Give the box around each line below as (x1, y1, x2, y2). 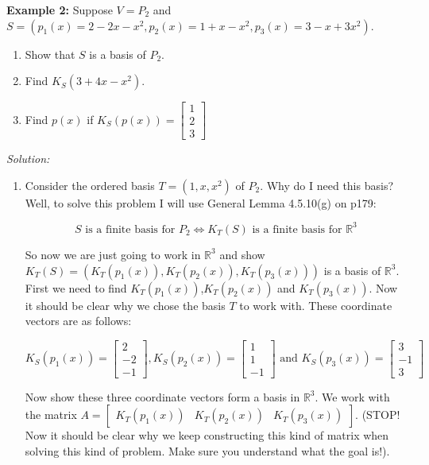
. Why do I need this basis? (260, 176, 394, 193)
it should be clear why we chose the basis (25, 296, 226, 313)
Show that (25, 45, 75, 62)
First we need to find (25, 279, 127, 296)
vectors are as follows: (25, 312, 132, 329)
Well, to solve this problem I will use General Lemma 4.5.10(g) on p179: (25, 194, 377, 211)
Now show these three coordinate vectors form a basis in (25, 388, 300, 405)
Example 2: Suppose (6, 2, 113, 17)
